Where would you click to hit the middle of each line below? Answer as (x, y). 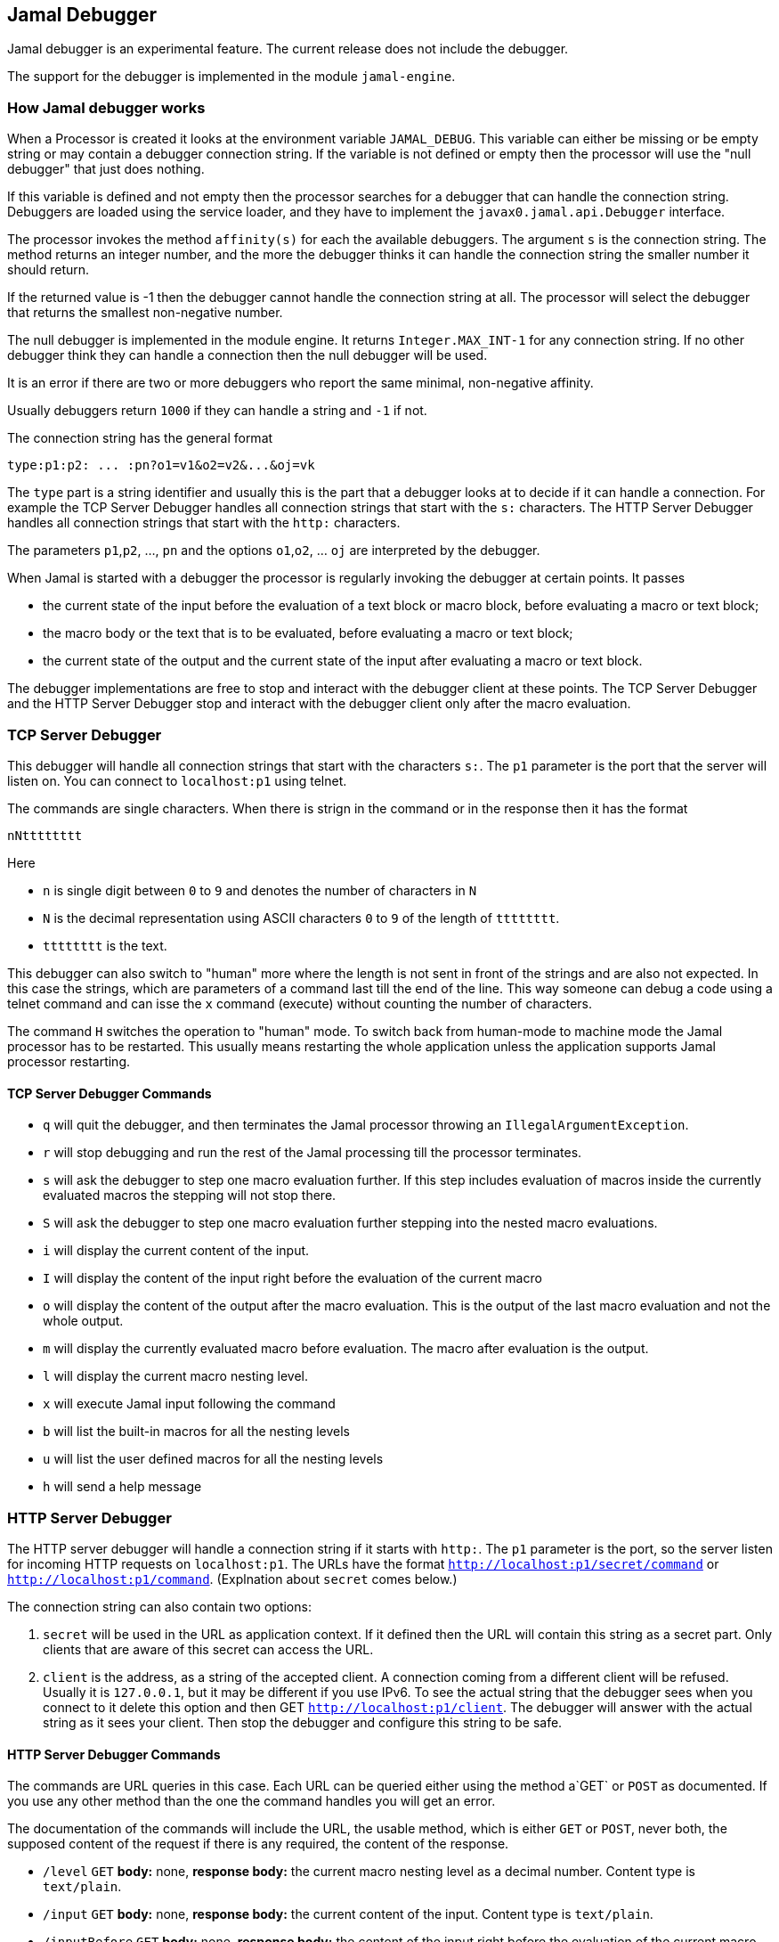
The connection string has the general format (140, 438)
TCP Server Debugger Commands (110, 1093)
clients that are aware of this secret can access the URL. (208, 1649)
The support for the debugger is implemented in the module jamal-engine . (231, 77)
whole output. (83, 1321)
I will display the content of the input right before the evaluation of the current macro (292, 1278)
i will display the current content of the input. (176, 1251)
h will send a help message (122, 1487)
